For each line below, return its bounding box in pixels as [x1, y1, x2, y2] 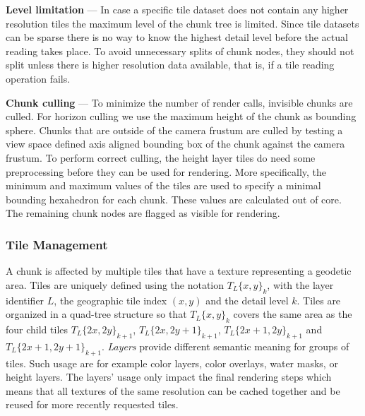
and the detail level [205, 292, 289, 307]
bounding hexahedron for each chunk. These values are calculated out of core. [6, 191, 342, 206]
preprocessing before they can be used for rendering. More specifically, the [6, 164, 327, 179]
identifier [6, 292, 44, 307]
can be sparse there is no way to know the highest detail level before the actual [6, 30, 348, 44]
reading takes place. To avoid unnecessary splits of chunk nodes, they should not [6, 43, 354, 58]
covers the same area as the [233, 307, 352, 321]
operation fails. [6, 71, 71, 85]
